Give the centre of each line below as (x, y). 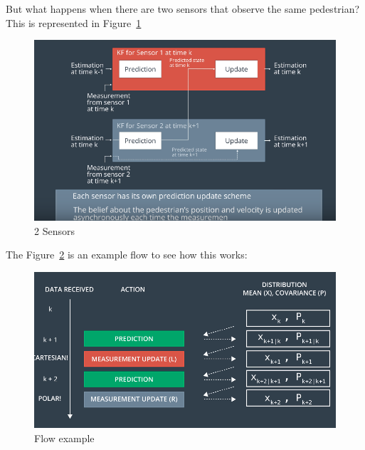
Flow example (64, 438)
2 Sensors (54, 230)
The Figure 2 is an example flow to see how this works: (127, 255)
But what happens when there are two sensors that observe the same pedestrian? (183, 9)
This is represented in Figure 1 (74, 22)
